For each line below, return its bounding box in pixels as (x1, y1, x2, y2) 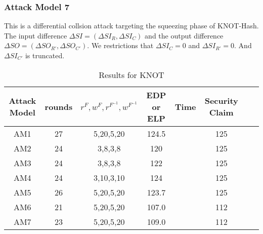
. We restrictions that (87, 40, 154, 51)
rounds (45, 100, 73, 112)
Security (204, 95, 238, 107)
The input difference (4, 30, 67, 41)
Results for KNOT (99, 68, 164, 81)
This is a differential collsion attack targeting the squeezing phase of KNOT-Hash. (4, 20, 259, 31)
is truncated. (25, 50, 65, 60)
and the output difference (145, 30, 224, 41)
